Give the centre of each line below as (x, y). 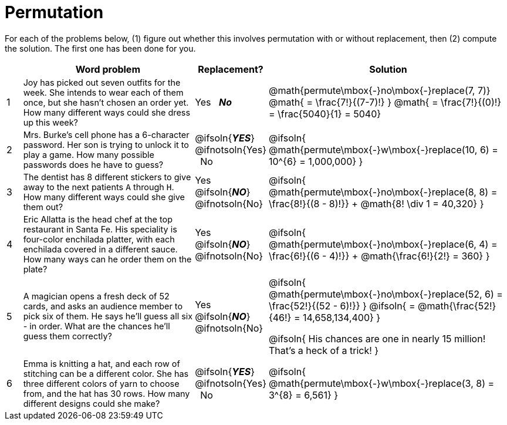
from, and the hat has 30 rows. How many (107, 393)
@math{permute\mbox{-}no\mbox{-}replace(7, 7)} (379, 91)
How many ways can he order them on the (107, 259)
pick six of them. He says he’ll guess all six (108, 316)
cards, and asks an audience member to (103, 306)
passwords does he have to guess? (93, 164)
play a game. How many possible (89, 154)
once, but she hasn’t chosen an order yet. (106, 102)
